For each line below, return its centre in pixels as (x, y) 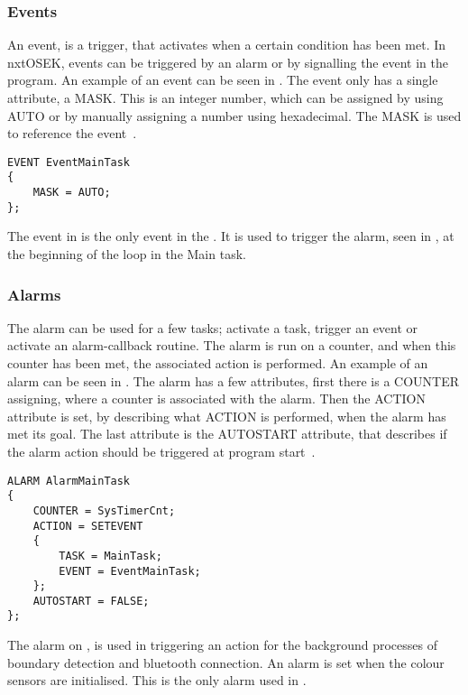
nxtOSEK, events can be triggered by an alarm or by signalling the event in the (228, 62)
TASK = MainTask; (110, 556)
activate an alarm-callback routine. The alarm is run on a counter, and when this (232, 345)
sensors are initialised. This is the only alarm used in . (157, 680)
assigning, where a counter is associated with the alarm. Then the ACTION (217, 398)
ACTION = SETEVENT (88, 526)
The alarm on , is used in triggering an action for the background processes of (223, 645)
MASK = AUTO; (72, 193)
